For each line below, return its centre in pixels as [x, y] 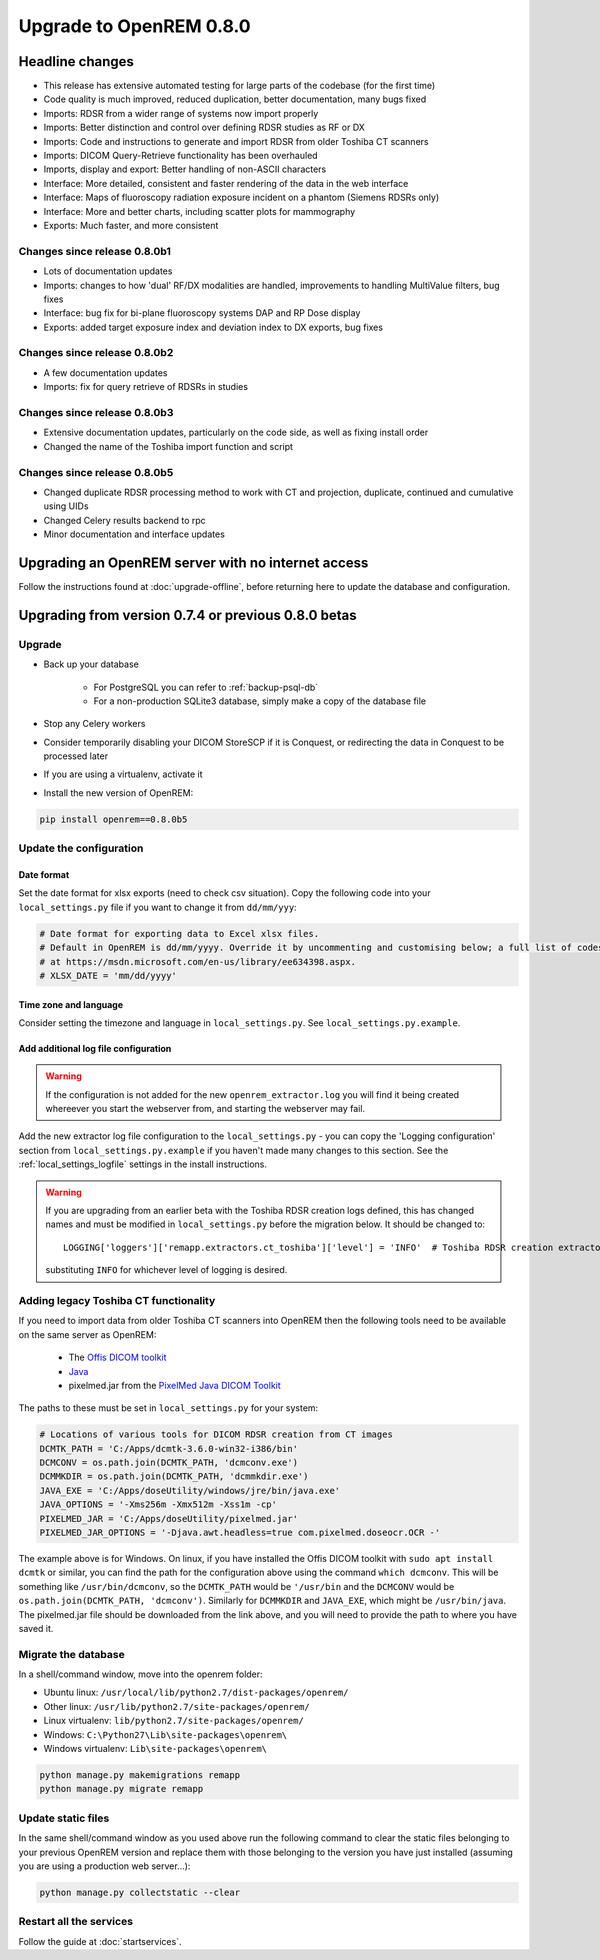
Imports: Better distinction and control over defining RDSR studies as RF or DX [204, 127]
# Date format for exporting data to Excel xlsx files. [179, 933]
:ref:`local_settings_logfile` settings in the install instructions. [143, 1164]
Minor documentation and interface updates [134, 534]
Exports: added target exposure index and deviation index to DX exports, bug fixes [213, 327]
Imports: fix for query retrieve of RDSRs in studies [146, 387]
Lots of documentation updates [108, 271]
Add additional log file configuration [95, 1048]
